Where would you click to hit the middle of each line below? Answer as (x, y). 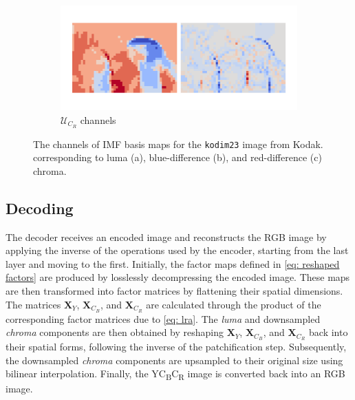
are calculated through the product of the (234, 304)
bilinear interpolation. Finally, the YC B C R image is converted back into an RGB (175, 374)
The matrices (33, 304)
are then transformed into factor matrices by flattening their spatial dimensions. (174, 291)
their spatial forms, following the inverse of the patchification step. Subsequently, (176, 346)
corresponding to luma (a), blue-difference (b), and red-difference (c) (177, 157)
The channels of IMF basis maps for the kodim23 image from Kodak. (178, 144)
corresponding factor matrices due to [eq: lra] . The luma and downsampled (163, 318)
